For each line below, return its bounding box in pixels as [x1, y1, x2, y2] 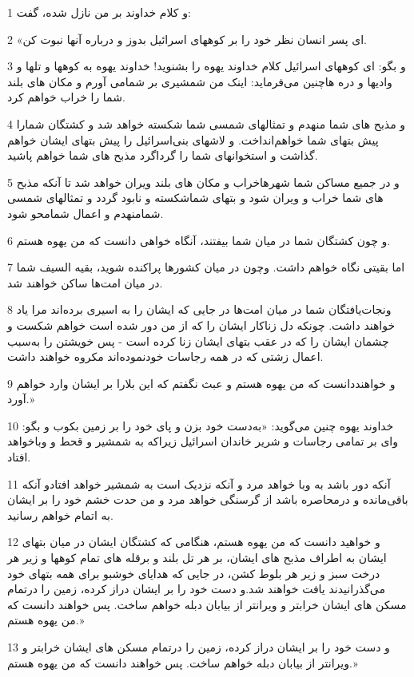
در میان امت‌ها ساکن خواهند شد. [7, 274, 163, 291]
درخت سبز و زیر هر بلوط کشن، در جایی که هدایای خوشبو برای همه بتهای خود [7, 564, 380, 581]
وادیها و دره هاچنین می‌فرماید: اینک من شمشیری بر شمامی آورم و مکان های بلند [7, 73, 392, 89]
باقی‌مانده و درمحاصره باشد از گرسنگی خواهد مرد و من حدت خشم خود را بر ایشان [7, 491, 408, 508]
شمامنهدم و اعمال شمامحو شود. [7, 204, 164, 221]
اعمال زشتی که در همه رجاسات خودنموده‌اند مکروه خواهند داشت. [7, 348, 324, 365]
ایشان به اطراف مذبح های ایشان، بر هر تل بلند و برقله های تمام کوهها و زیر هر [7, 549, 387, 566]
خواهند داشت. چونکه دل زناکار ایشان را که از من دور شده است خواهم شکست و [7, 316, 396, 333]
